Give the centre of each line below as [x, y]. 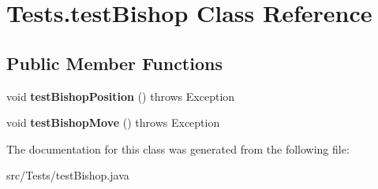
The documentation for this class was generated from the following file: [178, 148]
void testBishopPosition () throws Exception [121, 96]
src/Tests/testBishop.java [68, 175]
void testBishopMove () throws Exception [113, 122]
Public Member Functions [114, 63]
